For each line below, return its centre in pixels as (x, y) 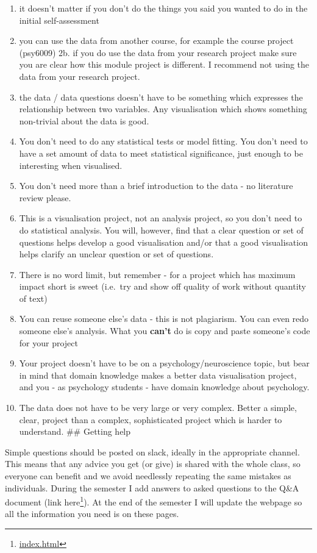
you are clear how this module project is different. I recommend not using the (164, 64)
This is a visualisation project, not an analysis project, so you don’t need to (161, 218)
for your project (48, 342)
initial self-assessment (59, 20)
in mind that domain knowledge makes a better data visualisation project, (158, 375)
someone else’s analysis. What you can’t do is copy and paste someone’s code (165, 331)
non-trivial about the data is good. (84, 120)
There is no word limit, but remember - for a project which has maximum (157, 274)
